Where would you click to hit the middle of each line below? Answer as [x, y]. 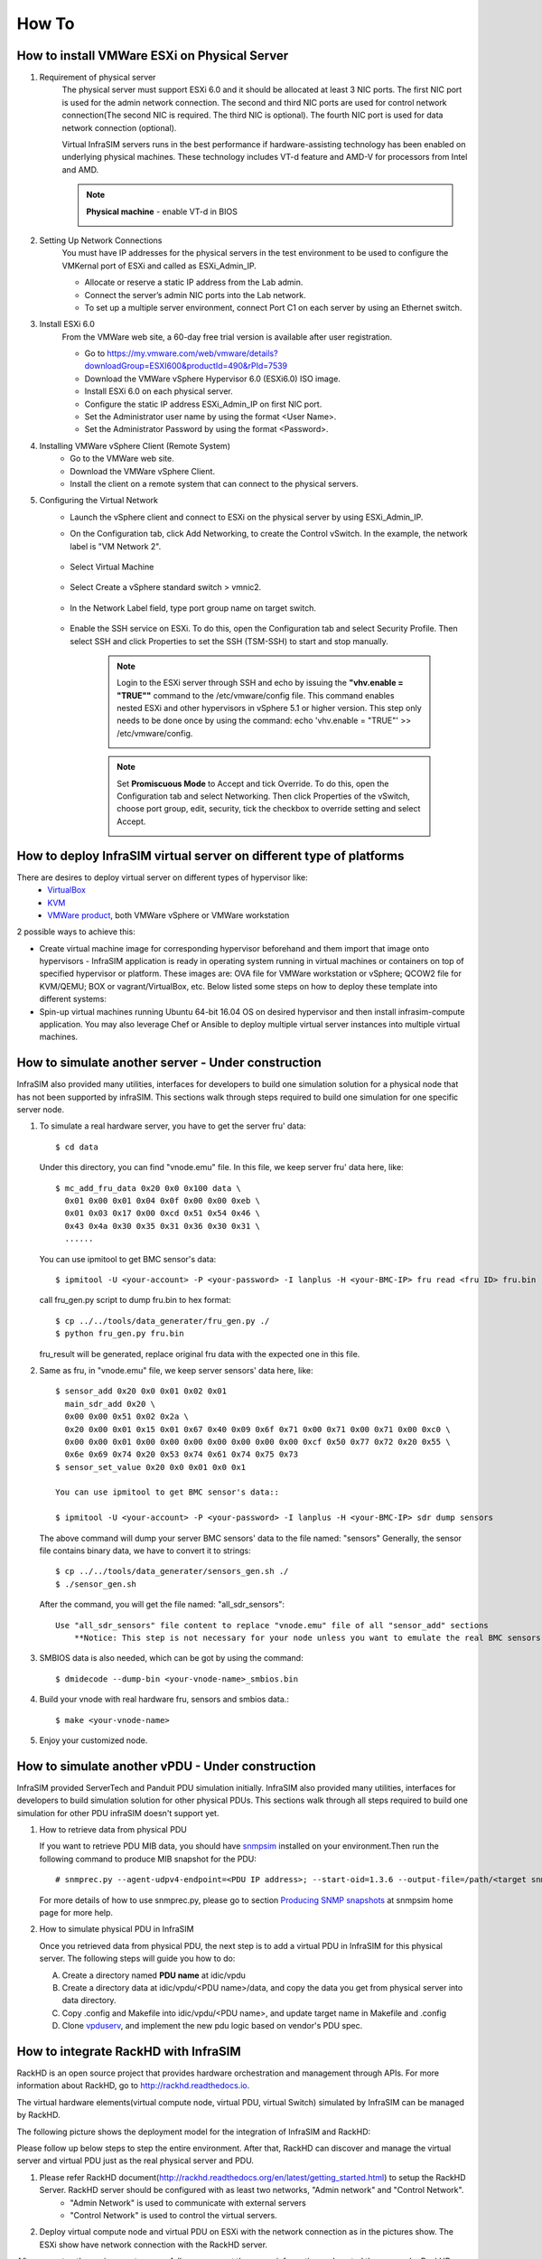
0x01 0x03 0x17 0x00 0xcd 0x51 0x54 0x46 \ [163, 1214]
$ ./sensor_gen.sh [96, 1584]
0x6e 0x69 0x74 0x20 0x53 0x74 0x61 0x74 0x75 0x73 [181, 1454]
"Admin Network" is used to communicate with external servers [188, 2203]
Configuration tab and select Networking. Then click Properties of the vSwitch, [263, 796]
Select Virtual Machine [112, 567]
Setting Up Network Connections [101, 240]
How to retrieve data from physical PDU [113, 1830]
